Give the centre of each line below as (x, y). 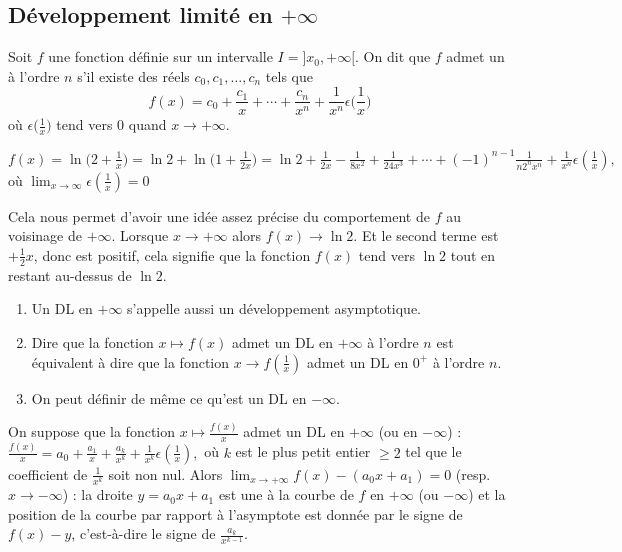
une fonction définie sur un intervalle (160, 56)
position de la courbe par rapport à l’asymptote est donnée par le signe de (235, 513)
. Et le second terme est (426, 235)
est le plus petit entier (303, 451)
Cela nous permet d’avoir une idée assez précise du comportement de (219, 215)
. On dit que (393, 56)
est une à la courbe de (286, 494)
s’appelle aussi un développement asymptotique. (274, 308)
